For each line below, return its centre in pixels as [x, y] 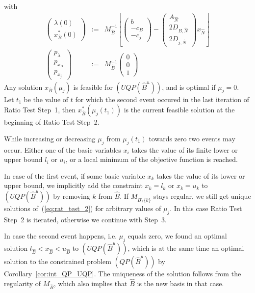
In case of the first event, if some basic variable [75, 175]
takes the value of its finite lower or [185, 149]
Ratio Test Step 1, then [40, 110]
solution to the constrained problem [58, 261]
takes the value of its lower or [201, 175]
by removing [72, 196]
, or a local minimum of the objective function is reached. [152, 159]
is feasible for [93, 87]
